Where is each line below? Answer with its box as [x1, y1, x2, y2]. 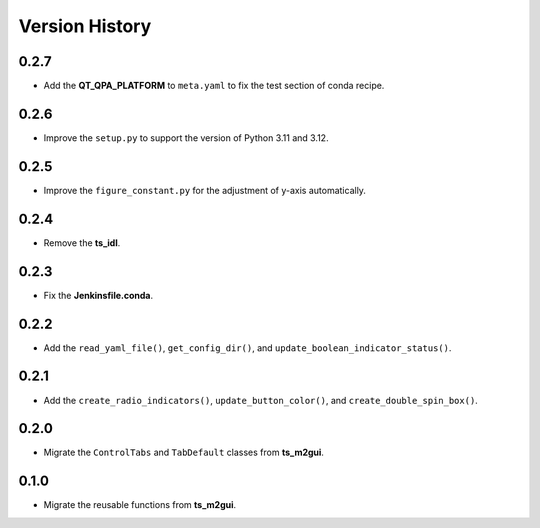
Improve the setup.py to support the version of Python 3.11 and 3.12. [43, 131, 329, 144]
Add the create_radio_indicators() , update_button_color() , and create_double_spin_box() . [43, 394, 479, 406]
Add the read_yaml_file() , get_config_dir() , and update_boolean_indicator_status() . [43, 341, 452, 354]
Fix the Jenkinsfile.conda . [43, 289, 154, 301]
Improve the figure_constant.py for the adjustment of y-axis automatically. [43, 184, 367, 196]
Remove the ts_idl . [43, 236, 121, 249]
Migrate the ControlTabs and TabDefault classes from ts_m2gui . [43, 446, 325, 459]
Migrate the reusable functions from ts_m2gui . [43, 499, 237, 511]
